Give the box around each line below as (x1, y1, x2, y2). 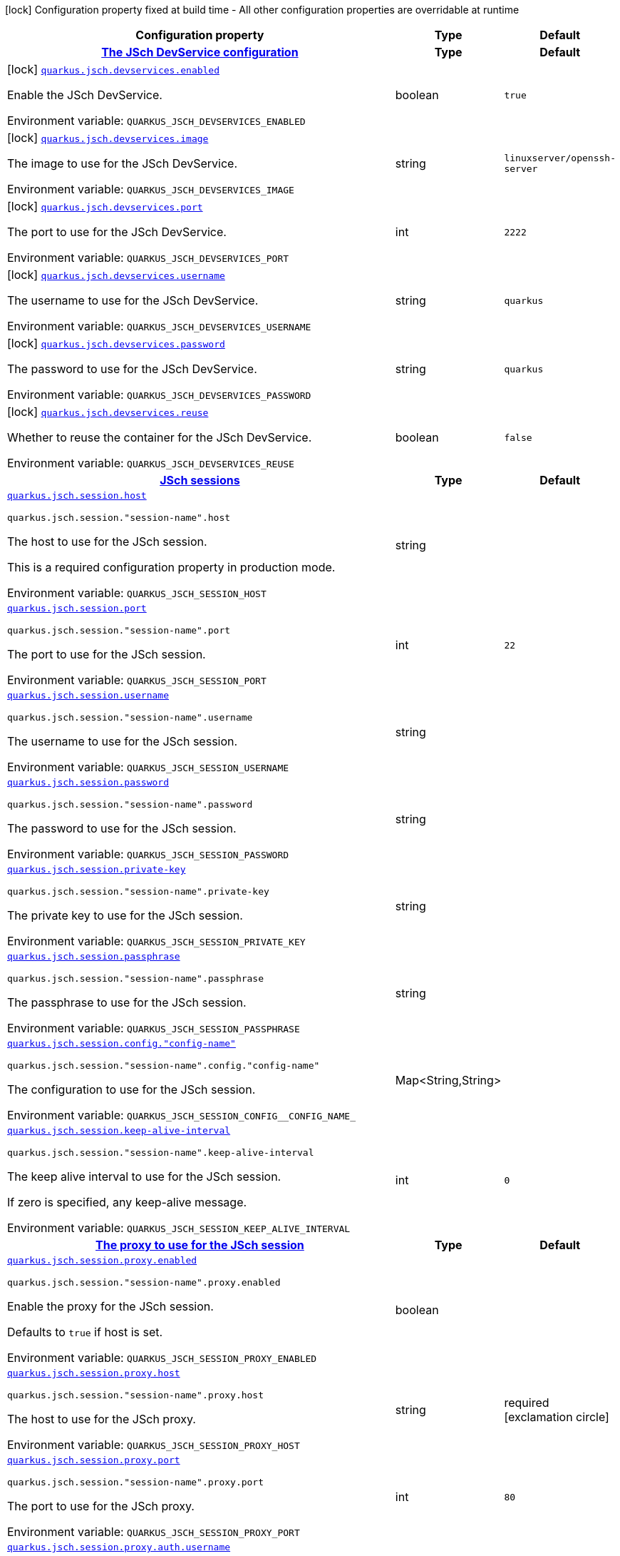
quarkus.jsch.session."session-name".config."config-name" (7, 1060, 320, 1071)
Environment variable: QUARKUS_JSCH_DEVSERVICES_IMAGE (7, 182, 294, 196)
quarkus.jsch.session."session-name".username (7, 712, 253, 723)
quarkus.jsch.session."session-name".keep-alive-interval (7, 1147, 314, 1158)
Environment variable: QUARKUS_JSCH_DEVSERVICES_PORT (7, 250, 289, 265)
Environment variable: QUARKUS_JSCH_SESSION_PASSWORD (7, 847, 289, 861)
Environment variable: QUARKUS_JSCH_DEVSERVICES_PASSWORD (7, 387, 311, 402)
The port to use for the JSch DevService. (7, 225, 227, 239)
